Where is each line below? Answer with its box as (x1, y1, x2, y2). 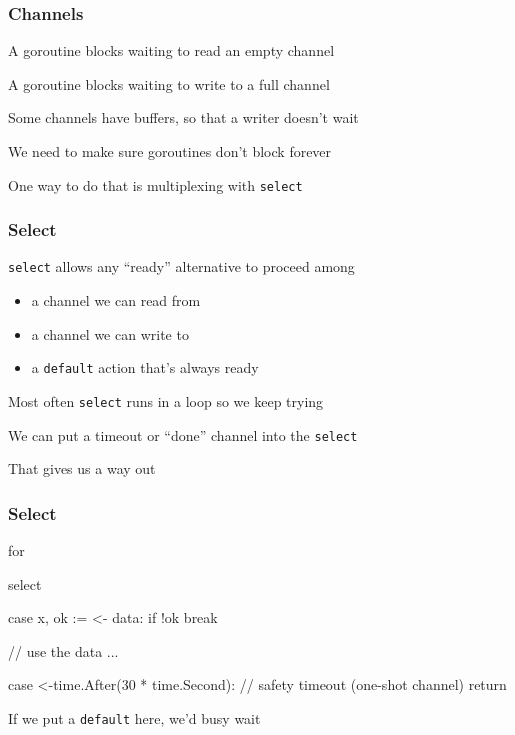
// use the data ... (8, 640, 119, 661)
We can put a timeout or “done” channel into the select (8, 424, 358, 445)
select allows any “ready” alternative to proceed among (8, 256, 355, 277)
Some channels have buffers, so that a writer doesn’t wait (8, 107, 359, 128)
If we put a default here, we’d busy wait (8, 708, 261, 729)
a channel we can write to (31, 323, 189, 344)
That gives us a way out (8, 458, 156, 479)
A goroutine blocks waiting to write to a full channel (8, 73, 330, 94)
